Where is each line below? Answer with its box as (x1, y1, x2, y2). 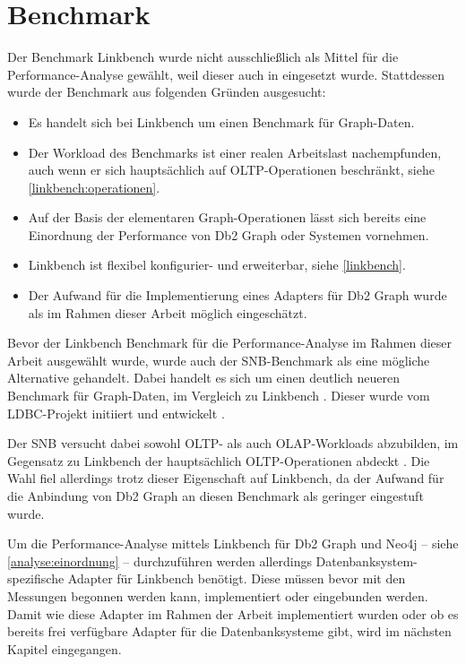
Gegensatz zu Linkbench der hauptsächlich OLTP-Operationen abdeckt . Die (7, 451, 430, 470)
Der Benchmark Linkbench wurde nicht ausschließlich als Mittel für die (7, 47, 399, 66)
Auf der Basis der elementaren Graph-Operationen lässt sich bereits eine (28, 208, 427, 227)
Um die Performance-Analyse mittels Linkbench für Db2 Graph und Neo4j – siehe (7, 534, 459, 553)
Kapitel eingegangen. (7, 639, 122, 658)
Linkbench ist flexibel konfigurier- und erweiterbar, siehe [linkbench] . (28, 255, 406, 274)
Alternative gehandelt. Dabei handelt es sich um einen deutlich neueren (7, 368, 400, 387)
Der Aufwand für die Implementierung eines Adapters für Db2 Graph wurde (28, 286, 447, 305)
